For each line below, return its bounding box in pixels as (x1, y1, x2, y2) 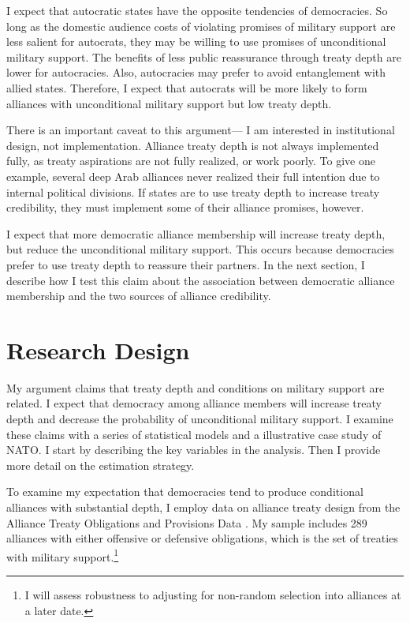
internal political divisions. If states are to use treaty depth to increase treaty (6, 183, 380, 200)
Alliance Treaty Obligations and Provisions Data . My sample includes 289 (6, 514, 367, 531)
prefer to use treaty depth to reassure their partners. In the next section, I (6, 256, 365, 272)
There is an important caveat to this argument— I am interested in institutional (6, 122, 395, 138)
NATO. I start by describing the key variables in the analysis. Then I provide (6, 441, 381, 458)
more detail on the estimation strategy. (6, 456, 195, 473)
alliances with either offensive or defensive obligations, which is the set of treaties (6, 530, 398, 546)
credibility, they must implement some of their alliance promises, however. (6, 199, 364, 216)
